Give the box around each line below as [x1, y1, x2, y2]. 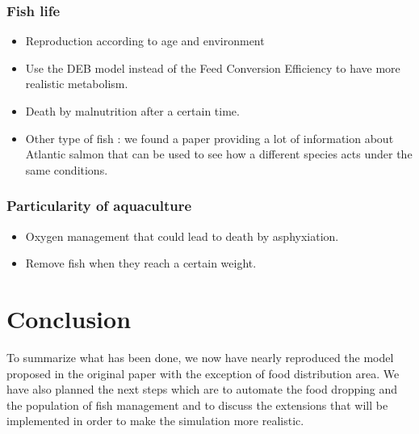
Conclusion [6, 301, 132, 335]
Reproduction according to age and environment [25, 32, 265, 49]
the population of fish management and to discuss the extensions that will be [6, 396, 388, 413]
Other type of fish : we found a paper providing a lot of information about [25, 129, 394, 146]
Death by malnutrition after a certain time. [25, 103, 240, 119]
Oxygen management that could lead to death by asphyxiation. [25, 227, 339, 244]
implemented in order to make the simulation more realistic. [6, 412, 304, 429]
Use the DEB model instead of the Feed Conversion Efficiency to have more [25, 59, 400, 76]
